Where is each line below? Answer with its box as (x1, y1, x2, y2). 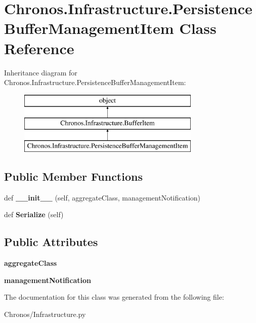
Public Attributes (4, 234, 98, 250)
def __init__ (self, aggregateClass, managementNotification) (4, 192, 201, 203)
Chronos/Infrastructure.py (4, 309, 86, 319)
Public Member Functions (4, 169, 143, 184)
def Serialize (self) (4, 209, 64, 220)
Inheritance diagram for (4, 67, 77, 77)
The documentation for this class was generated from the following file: (4, 292, 224, 302)
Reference (4, 37, 74, 58)
